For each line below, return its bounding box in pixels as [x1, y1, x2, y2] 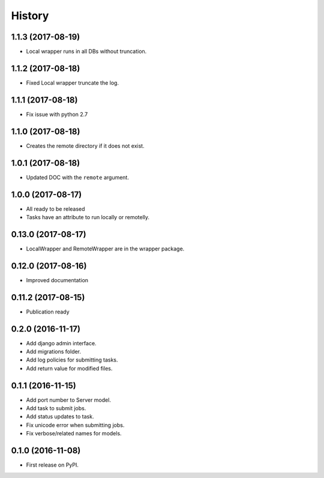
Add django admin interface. [26, 339, 97, 346]
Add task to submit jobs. [26, 405, 86, 412]
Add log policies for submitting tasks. [26, 356, 118, 363]
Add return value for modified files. [26, 365, 113, 372]
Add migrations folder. [26, 348, 81, 355]
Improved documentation [26, 276, 89, 283]
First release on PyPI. [26, 461, 79, 468]
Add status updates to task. [26, 413, 94, 420]
